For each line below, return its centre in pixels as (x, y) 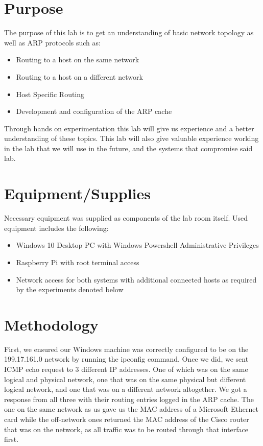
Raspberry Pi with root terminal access (78, 262)
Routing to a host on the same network (78, 60)
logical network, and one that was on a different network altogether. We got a (126, 389)
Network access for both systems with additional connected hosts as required (136, 279)
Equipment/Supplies (77, 193)
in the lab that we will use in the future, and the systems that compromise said (128, 148)
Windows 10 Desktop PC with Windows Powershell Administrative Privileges (137, 245)
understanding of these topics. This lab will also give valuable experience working (131, 138)
